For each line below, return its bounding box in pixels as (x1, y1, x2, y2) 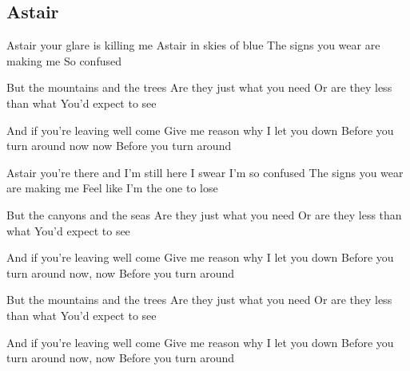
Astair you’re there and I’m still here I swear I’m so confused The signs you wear (6, 164, 404, 180)
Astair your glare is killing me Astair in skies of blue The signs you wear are (6, 37, 380, 53)
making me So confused (6, 52, 121, 69)
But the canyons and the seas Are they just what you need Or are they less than (6, 206, 402, 223)
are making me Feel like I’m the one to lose (6, 180, 218, 196)
